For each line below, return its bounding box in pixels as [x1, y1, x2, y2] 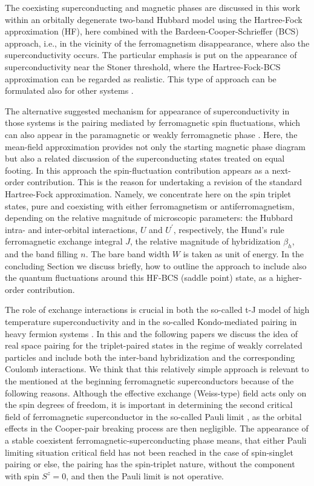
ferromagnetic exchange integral [5, 235, 123, 248]
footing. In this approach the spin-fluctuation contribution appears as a [5, 163, 269, 176]
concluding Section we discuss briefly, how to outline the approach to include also [5, 259, 307, 272]
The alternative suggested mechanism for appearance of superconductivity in [5, 104, 290, 117]
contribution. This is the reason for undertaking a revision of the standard [27, 176, 303, 188]
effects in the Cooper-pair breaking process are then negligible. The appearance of [5, 422, 309, 435]
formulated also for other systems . [5, 84, 134, 97]
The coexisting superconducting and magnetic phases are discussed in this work [5, 1, 300, 13]
